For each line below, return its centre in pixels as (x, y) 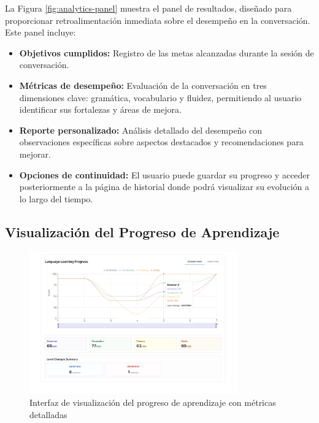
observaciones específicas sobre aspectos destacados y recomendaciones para (161, 142)
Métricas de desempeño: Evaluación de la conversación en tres (143, 85)
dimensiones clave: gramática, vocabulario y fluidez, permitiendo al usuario (160, 97)
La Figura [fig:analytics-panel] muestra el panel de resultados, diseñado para (148, 8)
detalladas (48, 414)
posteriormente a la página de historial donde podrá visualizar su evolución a (164, 187)
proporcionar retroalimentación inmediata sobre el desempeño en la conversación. (158, 20)
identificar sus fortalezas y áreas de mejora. (100, 109)
